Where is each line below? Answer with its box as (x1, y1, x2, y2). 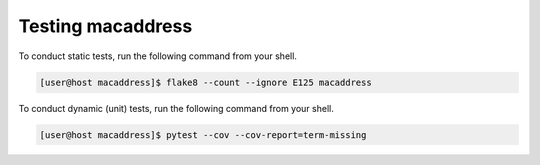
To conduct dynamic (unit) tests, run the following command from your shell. (18, 102, 334, 114)
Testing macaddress (18, 15, 193, 37)
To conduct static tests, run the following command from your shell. (18, 50, 297, 62)
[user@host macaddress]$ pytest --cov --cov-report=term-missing (39, 129, 367, 140)
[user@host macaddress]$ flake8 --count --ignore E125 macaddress (39, 76, 372, 88)
